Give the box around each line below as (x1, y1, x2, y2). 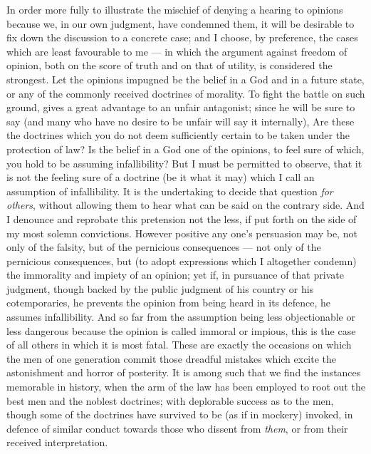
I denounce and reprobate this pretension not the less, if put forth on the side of (6, 211, 357, 226)
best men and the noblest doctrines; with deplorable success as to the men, (6, 393, 334, 408)
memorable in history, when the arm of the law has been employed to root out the (6, 379, 365, 394)
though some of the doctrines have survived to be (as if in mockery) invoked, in (6, 407, 353, 422)
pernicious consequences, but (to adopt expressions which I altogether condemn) (6, 253, 357, 268)
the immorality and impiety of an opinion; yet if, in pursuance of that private (6, 267, 344, 282)
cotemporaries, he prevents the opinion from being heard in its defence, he (6, 295, 331, 310)
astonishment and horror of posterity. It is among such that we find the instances (6, 365, 361, 380)
